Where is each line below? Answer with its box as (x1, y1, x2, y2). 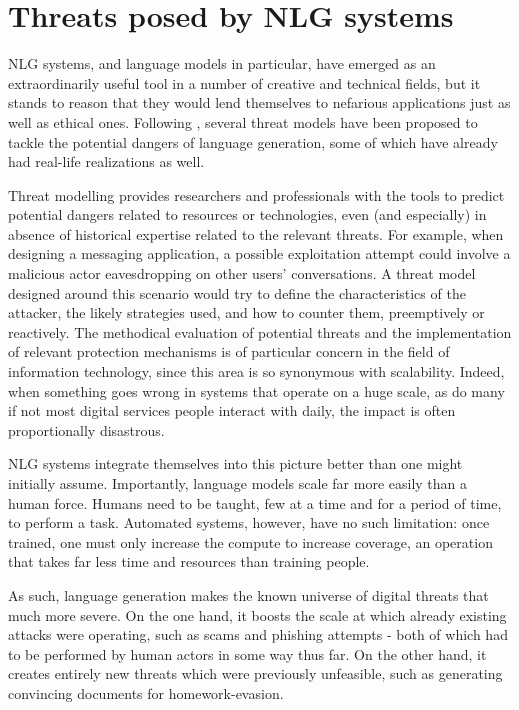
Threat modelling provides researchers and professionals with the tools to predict (8, 184, 505, 205)
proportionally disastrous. (8, 419, 165, 440)
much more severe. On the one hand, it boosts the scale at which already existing (8, 604, 507, 625)
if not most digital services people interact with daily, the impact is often (8, 400, 456, 421)
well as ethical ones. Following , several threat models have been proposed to (8, 111, 478, 132)
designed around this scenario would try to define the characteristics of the (8, 282, 466, 303)
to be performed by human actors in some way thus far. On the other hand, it (8, 643, 487, 664)
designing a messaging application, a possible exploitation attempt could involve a (8, 243, 511, 264)
